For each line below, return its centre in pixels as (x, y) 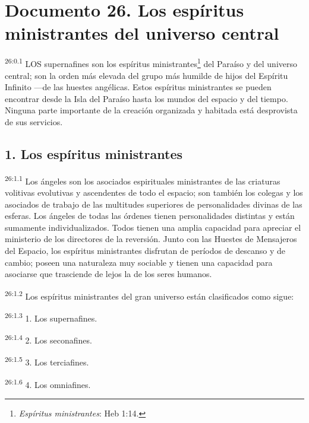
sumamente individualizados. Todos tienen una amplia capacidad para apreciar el (153, 227)
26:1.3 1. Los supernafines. (51, 317)
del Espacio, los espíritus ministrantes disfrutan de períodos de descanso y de (145, 250)
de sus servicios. (34, 121)
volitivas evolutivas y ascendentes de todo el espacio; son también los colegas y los (154, 192)
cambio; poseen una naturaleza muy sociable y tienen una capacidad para (139, 262)
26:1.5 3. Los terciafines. (47, 361)
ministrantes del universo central (142, 33)
